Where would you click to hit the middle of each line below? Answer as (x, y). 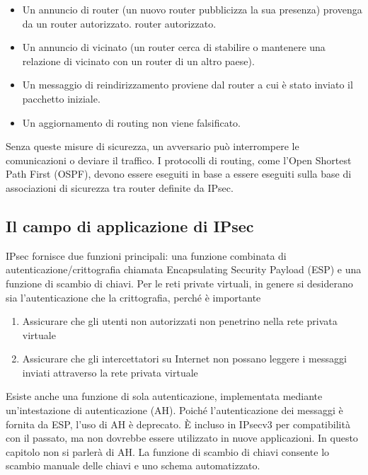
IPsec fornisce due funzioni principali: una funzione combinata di (146, 255)
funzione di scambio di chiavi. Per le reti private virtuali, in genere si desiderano (179, 283)
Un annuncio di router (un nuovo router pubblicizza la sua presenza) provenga (192, 9)
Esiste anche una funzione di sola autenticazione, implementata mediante (164, 396)
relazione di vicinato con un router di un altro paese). (138, 61)
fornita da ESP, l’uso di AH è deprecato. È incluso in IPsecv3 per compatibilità (178, 424)
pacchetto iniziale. (61, 98)
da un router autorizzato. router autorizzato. (119, 23)
